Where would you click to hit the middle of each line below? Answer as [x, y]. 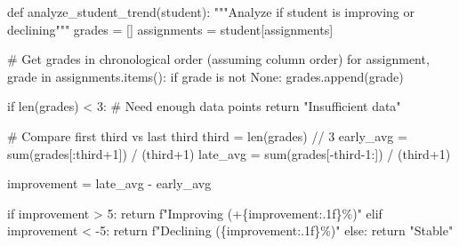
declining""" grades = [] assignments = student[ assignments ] [170, 29]
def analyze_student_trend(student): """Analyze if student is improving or [211, 12]
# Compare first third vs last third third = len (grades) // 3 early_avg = [207, 135]
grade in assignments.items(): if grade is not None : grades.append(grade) [205, 76]
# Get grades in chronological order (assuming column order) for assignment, [218, 59]
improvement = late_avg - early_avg [109, 183]
